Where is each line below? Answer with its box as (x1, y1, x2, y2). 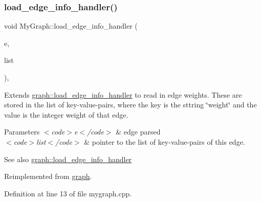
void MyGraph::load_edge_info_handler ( (4, 20, 138, 31)
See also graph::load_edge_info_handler (4, 153, 132, 164)
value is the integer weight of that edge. (4, 109, 128, 120)
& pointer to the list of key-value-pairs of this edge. (84, 136, 245, 147)
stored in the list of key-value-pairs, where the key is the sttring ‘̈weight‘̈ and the (4, 99, 257, 110)
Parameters (4, 126, 40, 137)
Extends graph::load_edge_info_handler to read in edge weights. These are (4, 89, 242, 100)
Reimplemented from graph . (4, 171, 92, 182)
